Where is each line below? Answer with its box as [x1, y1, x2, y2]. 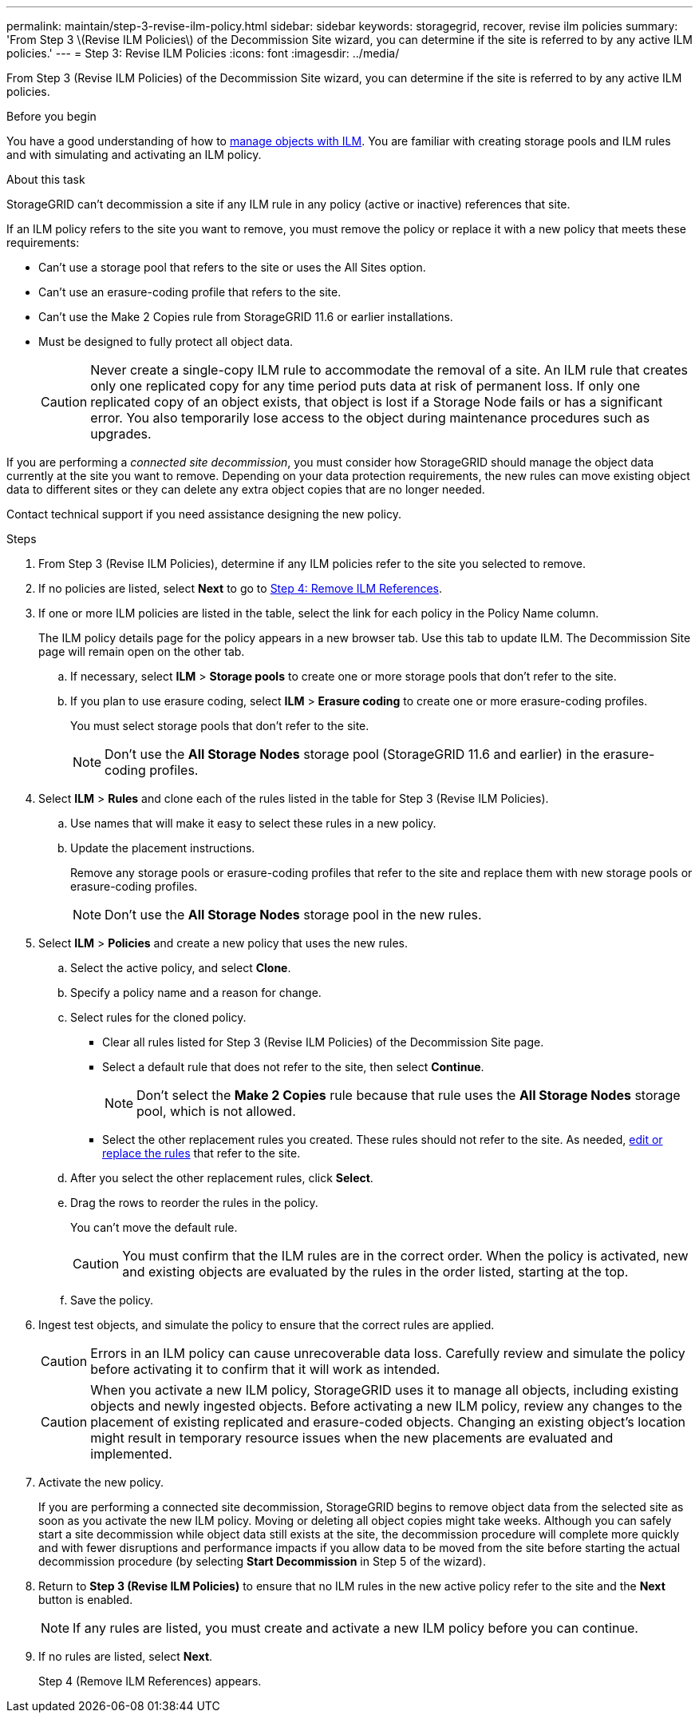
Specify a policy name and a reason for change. [70, 986, 322, 999]
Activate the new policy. [38, 1475, 164, 1489]
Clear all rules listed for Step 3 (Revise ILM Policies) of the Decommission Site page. [102, 1035, 544, 1049]
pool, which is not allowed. [136, 1103, 296, 1119]
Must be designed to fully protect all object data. [38, 335, 294, 348]
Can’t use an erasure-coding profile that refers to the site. [38, 285, 342, 299]
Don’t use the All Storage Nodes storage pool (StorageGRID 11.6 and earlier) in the [105, 746, 600, 762]
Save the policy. [70, 1293, 154, 1307]
